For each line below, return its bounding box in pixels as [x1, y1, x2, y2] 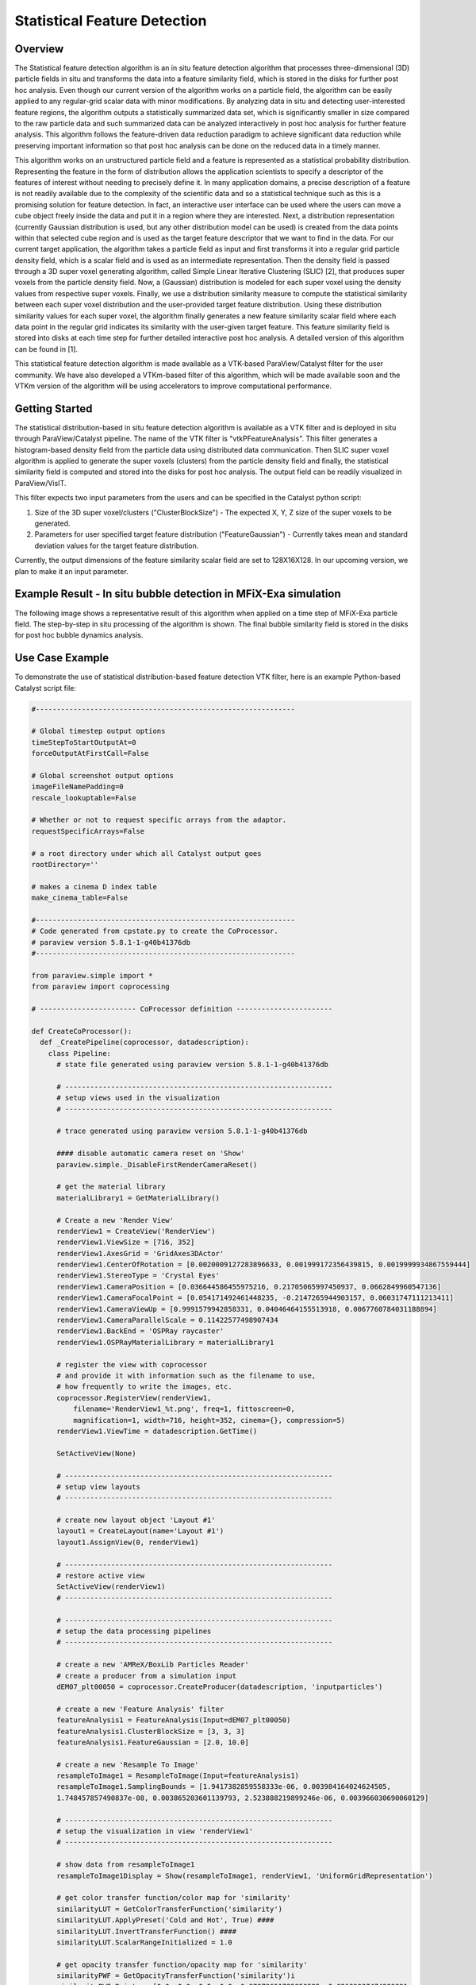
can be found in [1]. [14, 344, 79, 353]
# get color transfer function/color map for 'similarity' [56, 1894, 291, 1902]
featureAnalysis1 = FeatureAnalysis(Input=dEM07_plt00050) [56, 1716, 291, 1725]
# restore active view [56, 1571, 145, 1580]
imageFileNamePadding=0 [31, 782, 125, 792]
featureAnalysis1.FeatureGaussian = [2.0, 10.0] [56, 1737, 249, 1747]
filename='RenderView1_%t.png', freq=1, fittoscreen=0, [72, 1405, 295, 1413]
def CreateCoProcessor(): [31, 1027, 132, 1035]
